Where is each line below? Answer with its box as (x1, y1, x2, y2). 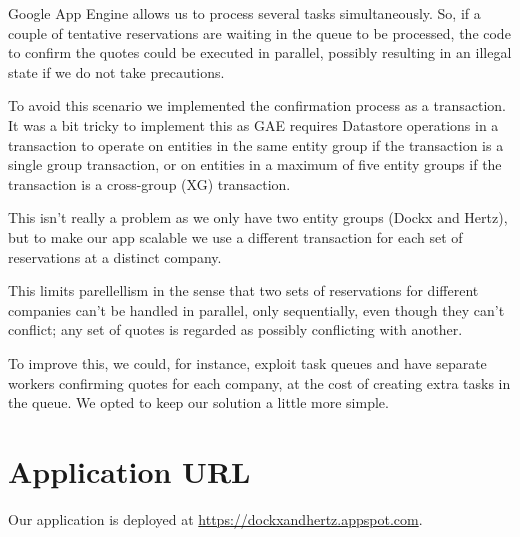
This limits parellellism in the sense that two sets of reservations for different (8, 280, 479, 301)
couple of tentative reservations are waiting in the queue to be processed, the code (8, 22, 511, 43)
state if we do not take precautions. (8, 61, 225, 82)
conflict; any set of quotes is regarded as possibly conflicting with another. (8, 319, 463, 340)
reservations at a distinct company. (8, 246, 222, 267)
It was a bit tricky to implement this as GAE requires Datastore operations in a (8, 114, 499, 135)
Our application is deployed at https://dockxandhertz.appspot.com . (8, 508, 423, 529)
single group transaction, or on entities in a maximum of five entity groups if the (8, 154, 502, 175)
